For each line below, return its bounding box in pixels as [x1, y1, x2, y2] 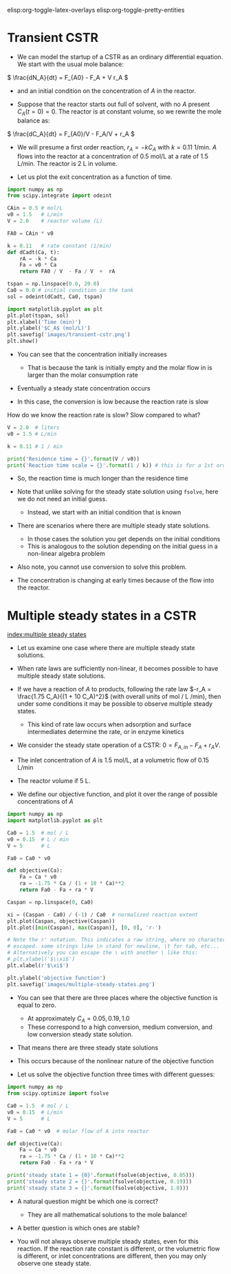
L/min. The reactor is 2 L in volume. [16, 159, 118, 167]
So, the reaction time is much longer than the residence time [16, 474, 189, 483]
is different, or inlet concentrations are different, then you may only [16, 1251, 207, 1260]
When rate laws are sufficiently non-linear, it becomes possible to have [16, 665, 219, 673]
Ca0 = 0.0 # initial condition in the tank [7, 287, 134, 294]
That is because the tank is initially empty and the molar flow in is [27, 364, 212, 372]
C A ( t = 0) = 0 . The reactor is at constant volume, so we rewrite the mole [16, 107, 222, 117]
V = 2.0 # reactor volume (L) [7, 218, 103, 224]
